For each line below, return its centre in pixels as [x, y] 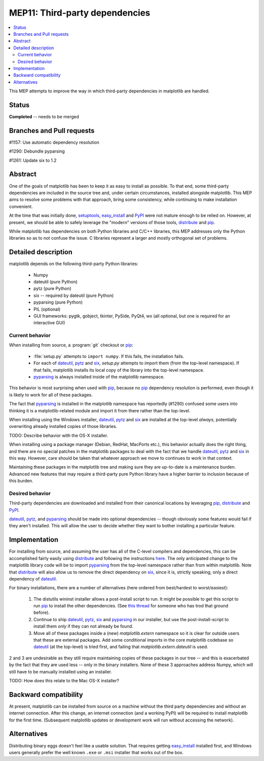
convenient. [21, 206]
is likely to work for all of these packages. [51, 395]
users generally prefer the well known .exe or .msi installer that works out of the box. [96, 752]
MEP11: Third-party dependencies [80, 13]
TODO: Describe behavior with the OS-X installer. [59, 435]
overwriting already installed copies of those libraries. [63, 426]
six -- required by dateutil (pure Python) [74, 295]
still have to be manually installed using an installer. [61, 671]
